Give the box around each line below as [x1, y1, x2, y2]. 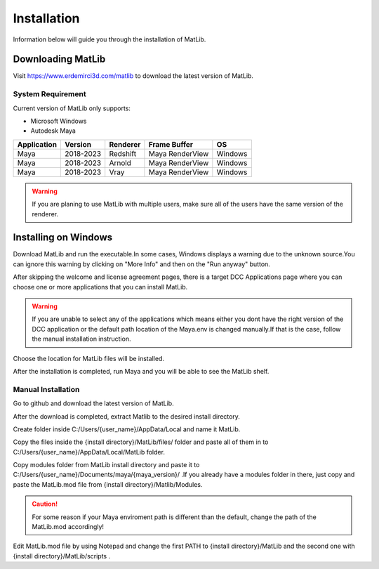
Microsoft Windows [30, 117, 87, 125]
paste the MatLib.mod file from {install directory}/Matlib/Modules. [13, 480, 203, 488]
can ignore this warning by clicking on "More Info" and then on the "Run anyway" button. [13, 260, 270, 268]
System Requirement [13, 89, 87, 99]
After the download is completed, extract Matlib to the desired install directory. [13, 412, 240, 421]
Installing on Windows [13, 232, 113, 244]
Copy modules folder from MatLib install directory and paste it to [13, 461, 200, 469]
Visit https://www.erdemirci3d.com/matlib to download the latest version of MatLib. [13, 72, 254, 80]
